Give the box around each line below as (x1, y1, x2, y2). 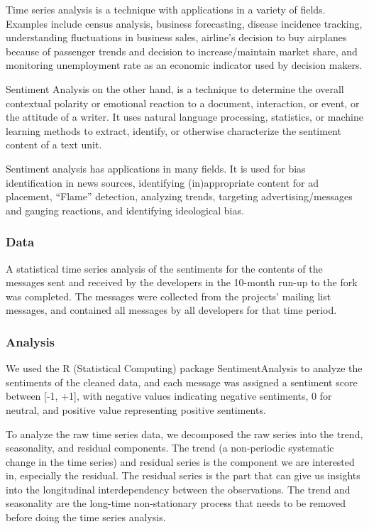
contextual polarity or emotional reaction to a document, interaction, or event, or (6, 95, 360, 110)
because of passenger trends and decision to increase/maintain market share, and (6, 43, 358, 58)
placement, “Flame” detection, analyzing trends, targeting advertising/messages (6, 189, 353, 204)
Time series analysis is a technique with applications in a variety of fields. (6, 2, 326, 16)
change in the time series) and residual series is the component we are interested (6, 454, 355, 469)
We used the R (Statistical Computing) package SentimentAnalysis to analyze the (6, 361, 363, 376)
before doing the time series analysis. (6, 510, 166, 525)
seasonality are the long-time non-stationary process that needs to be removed (6, 496, 346, 511)
